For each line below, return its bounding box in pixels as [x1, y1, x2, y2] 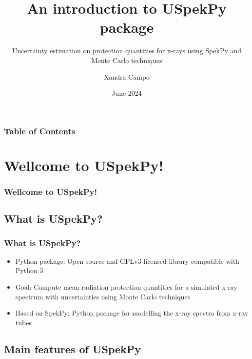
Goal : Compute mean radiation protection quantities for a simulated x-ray [15, 282, 237, 292]
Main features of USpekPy [4, 341, 141, 356]
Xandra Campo [103, 71, 150, 82]
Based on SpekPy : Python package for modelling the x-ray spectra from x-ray [15, 308, 249, 318]
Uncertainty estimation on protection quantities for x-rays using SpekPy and [12, 45, 242, 56]
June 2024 [112, 88, 142, 98]
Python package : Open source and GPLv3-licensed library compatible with [15, 255, 239, 266]
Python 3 [15, 265, 43, 275]
